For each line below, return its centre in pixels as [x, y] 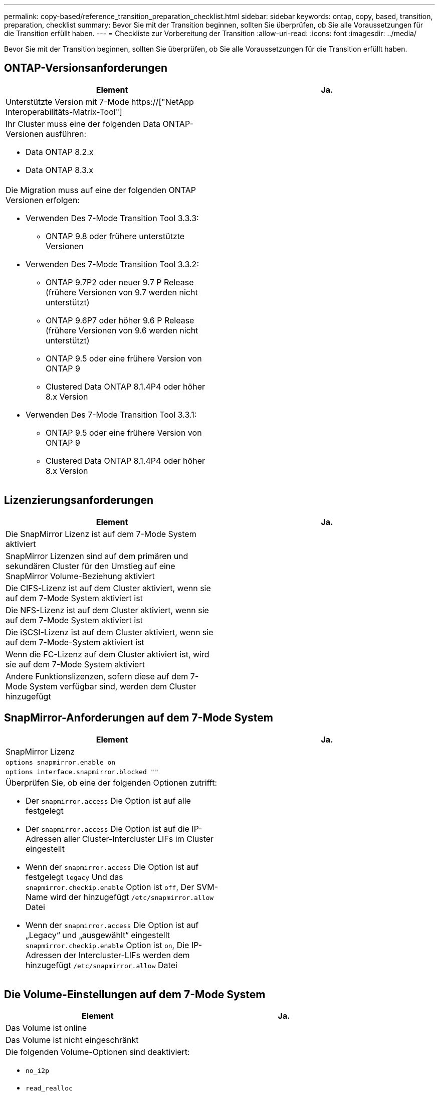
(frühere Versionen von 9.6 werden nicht [122, 330]
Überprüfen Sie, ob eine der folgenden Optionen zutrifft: [112, 782]
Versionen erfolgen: [43, 200]
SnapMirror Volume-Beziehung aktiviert [80, 576]
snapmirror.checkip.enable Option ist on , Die [107, 945]
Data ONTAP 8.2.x [60, 152]
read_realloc [49, 1088]
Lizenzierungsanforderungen [79, 500]
